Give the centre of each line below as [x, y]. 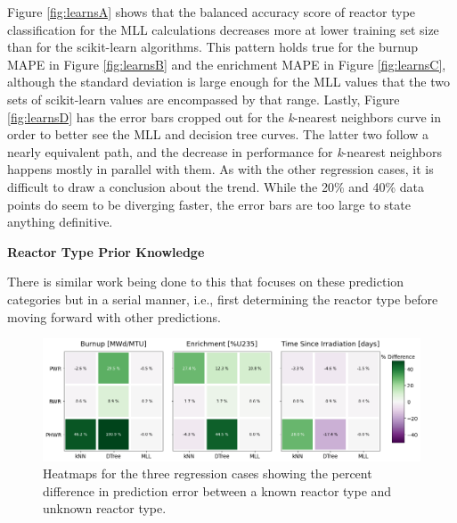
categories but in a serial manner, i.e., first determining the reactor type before [223, 299]
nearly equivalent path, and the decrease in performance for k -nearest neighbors [225, 151]
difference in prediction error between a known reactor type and [217, 490]
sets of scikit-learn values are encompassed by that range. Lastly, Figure [204, 99]
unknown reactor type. [105, 508]
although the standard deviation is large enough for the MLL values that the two [228, 82]
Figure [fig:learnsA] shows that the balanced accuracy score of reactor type [212, 12]
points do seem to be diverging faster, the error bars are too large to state [209, 204]
